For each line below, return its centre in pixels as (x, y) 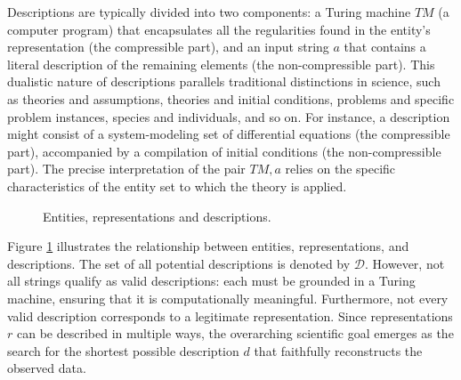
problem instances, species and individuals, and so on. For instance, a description (229, 116)
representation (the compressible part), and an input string (168, 47)
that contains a (385, 47)
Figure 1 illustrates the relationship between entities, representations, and (208, 246)
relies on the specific (340, 169)
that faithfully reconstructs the (338, 350)
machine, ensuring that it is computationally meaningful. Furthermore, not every (228, 298)
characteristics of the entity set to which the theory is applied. (177, 186)
